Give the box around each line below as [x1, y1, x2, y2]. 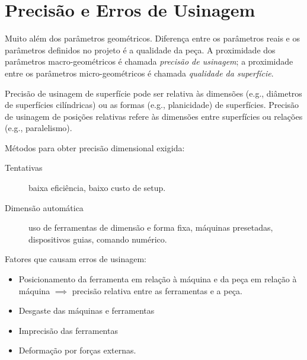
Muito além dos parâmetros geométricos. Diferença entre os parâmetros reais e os [5, 32, 300, 44]
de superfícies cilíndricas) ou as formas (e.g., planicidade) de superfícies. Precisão [5, 98, 299, 111]
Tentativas [5, 161, 43, 174]
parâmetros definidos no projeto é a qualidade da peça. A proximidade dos [5, 43, 276, 56]
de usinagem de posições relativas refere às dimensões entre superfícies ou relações [5, 110, 303, 122]
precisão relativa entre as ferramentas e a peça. [72, 284, 242, 297]
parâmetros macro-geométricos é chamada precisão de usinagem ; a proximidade [5, 55, 293, 68]
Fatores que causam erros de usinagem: [5, 253, 146, 265]
